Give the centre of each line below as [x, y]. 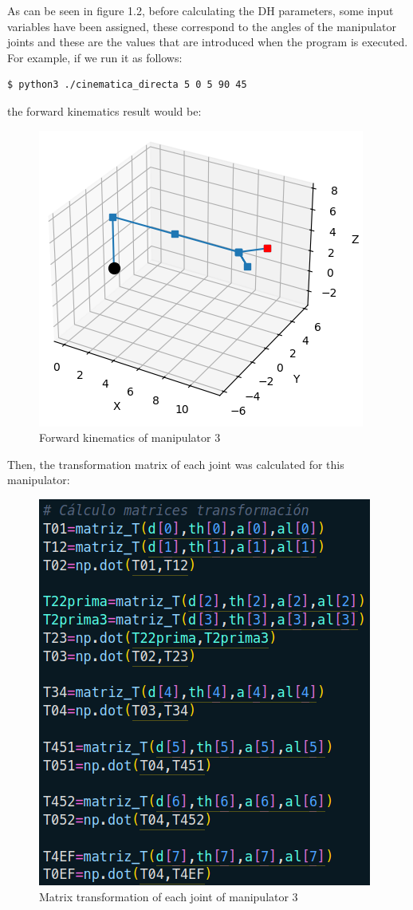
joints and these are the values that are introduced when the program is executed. [208, 42]
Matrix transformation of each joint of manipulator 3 [169, 896]
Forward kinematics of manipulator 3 [130, 437]
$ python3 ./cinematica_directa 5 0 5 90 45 [127, 85]
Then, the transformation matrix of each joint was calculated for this [176, 464]
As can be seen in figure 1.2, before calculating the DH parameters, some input [201, 10]
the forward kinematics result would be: [104, 110]
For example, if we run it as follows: [95, 57]
